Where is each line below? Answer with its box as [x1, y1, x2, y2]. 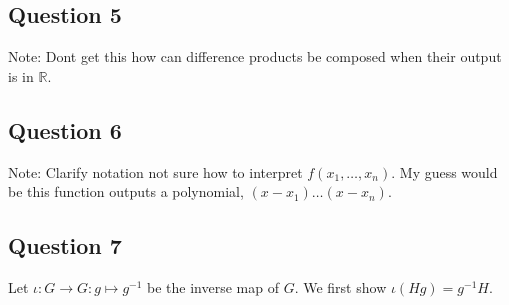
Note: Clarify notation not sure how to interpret [8, 161, 303, 182]
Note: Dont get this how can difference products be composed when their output [8, 46, 502, 67]
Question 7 [8, 230, 122, 261]
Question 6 [8, 114, 122, 145]
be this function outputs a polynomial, [8, 181, 244, 202]
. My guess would [391, 161, 498, 182]
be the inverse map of [147, 276, 279, 297]
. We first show [294, 276, 387, 297]
